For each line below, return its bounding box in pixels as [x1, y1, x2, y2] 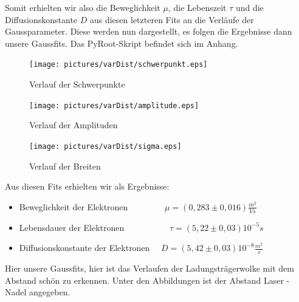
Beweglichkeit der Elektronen [19, 200, 128, 213]
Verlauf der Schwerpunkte [29, 78, 125, 91]
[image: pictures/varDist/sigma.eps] [29, 142, 182, 151]
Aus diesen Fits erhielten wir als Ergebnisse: [5, 180, 170, 193]
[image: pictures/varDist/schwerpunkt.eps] [29, 60, 208, 69]
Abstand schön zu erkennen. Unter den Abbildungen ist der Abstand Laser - [5, 273, 290, 286]
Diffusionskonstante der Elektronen [19, 241, 150, 254]
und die [235, 1, 264, 13]
